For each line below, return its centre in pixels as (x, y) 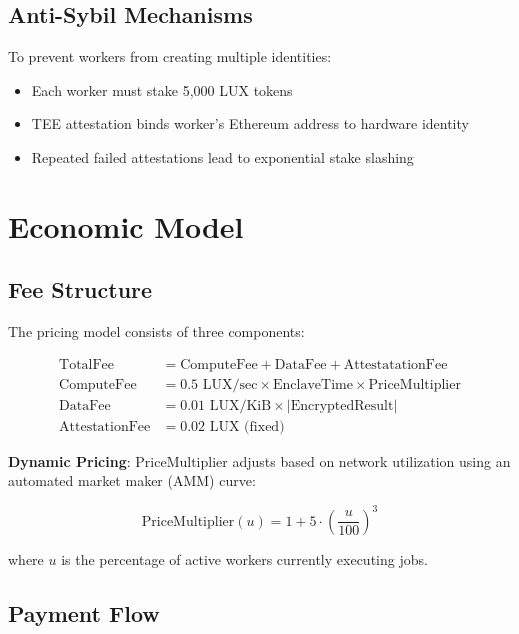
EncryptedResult (342, 405)
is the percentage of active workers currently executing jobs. (244, 558)
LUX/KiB (240, 405)
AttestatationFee (395, 364)
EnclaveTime (312, 384)
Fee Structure (80, 289)
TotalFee (87, 364)
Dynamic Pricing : (69, 460)
